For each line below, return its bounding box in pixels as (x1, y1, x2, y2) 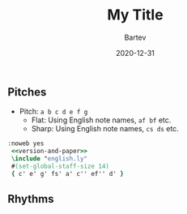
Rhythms (7, 192, 54, 206)
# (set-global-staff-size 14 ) (11, 162, 110, 170)
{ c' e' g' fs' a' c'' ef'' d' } (11, 169, 125, 178)
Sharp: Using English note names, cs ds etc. (31, 124, 179, 134)
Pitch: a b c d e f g (19, 107, 88, 117)
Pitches (7, 85, 47, 99)
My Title (107, 6, 164, 24)
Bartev (124, 32, 147, 42)
